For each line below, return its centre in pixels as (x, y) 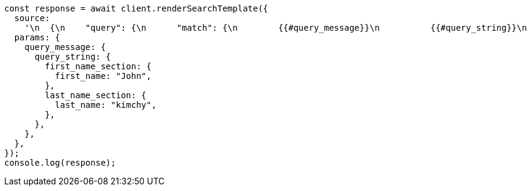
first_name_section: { (98, 66)
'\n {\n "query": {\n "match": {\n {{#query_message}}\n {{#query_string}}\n (276, 28)
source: (32, 18)
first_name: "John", (103, 76)
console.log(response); (60, 163)
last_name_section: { (96, 95)
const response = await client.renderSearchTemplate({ (136, 8)
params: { (37, 37)
